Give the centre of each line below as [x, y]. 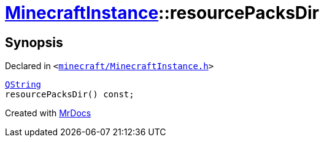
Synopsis [34, 42]
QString [23, 85]
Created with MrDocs [48, 113]
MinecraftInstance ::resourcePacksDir [162, 13]
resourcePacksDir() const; [70, 95]
